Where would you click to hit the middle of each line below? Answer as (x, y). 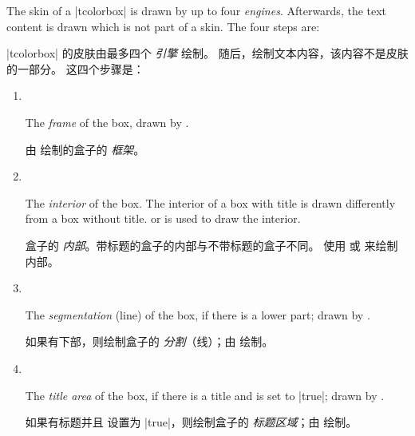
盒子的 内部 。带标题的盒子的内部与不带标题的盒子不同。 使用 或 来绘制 (211, 245)
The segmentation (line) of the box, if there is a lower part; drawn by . (198, 314)
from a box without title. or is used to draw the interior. (163, 218)
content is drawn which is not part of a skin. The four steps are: (163, 26)
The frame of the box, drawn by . (107, 122)
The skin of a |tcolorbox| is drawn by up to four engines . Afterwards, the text (197, 10)
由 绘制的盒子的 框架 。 (85, 149)
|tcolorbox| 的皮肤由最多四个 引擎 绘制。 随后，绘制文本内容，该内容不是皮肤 (207, 53)
